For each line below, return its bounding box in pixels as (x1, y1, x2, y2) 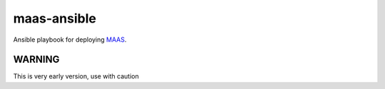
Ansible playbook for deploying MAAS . (13, 35, 127, 44)
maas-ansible (13, 11, 96, 26)
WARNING (13, 54, 60, 66)
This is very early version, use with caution (13, 72, 139, 81)
